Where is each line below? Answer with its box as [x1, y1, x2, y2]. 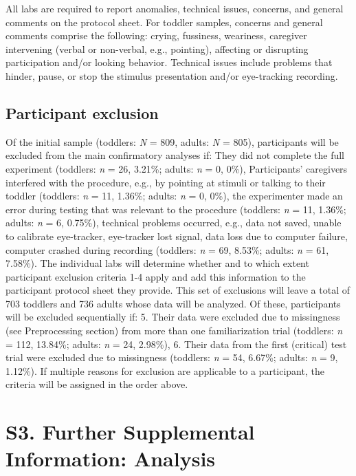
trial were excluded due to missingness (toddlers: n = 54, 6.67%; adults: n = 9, [5, 350, 338, 365]
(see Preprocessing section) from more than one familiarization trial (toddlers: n [5, 323, 343, 338]
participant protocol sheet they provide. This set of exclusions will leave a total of [5, 283, 350, 297]
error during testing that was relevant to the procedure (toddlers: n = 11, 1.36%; [5, 202, 346, 216]
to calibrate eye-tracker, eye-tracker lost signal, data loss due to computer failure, [5, 228, 348, 243]
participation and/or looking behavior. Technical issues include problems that [5, 55, 333, 69]
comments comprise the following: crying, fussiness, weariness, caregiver [5, 28, 307, 43]
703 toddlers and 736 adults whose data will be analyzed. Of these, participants [5, 296, 341, 310]
